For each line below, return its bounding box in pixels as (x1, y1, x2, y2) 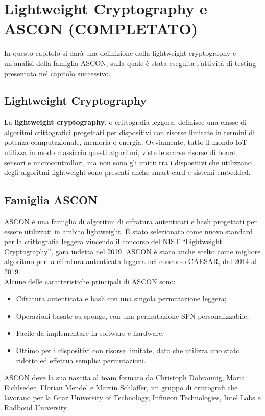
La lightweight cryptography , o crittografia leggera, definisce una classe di (4, 117, 247, 127)
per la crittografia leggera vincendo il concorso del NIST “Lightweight (4, 236, 223, 247)
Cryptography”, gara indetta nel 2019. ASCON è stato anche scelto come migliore (4, 246, 261, 256)
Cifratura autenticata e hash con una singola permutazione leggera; (16, 293, 227, 304)
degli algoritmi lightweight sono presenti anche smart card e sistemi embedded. (4, 167, 251, 178)
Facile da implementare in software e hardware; (16, 327, 164, 338)
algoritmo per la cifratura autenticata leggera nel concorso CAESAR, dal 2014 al (4, 256, 257, 267)
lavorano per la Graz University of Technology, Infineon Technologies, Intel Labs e (4, 392, 261, 403)
